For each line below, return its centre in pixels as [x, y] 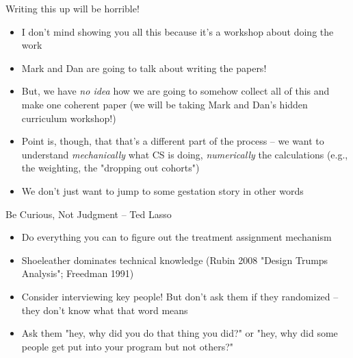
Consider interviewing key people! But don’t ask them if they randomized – [180, 296]
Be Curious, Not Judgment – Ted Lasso [89, 214]
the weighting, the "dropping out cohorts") [110, 168]
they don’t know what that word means [105, 310]
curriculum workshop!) [69, 118]
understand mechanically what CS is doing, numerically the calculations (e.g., [185, 154]
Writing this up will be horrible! [73, 8]
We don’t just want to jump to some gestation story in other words [162, 190]
